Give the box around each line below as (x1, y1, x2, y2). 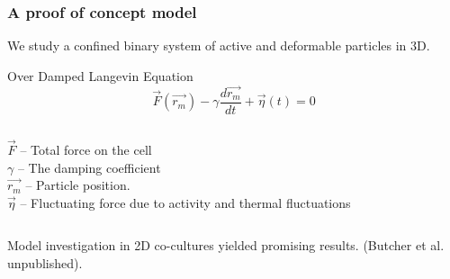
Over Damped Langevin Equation (7, 66, 193, 85)
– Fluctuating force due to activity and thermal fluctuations (20, 193, 351, 211)
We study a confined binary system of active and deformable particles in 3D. (7, 36, 430, 55)
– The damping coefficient (17, 157, 161, 176)
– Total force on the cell (20, 139, 152, 158)
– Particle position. (25, 175, 130, 194)
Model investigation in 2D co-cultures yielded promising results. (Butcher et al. (7, 236, 445, 255)
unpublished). (7, 253, 83, 272)
